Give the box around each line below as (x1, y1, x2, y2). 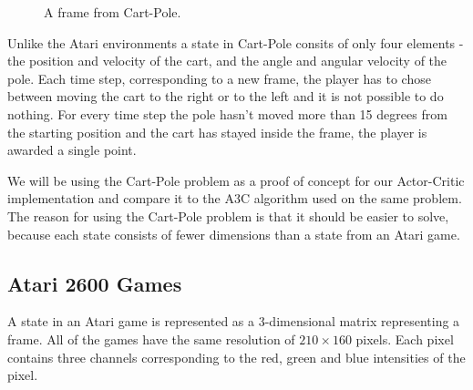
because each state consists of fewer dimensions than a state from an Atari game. (7, 224, 460, 243)
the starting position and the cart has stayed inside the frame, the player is (7, 122, 427, 141)
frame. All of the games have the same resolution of (7, 329, 295, 348)
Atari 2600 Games (7, 269, 182, 297)
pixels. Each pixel (355, 329, 454, 348)
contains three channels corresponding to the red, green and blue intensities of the (7, 347, 466, 366)
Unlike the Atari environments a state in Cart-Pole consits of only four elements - (7, 33, 464, 52)
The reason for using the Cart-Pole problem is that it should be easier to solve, (7, 206, 449, 225)
